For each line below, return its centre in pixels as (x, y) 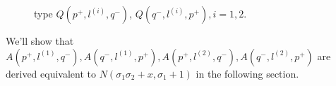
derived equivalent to (51, 73)
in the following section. (247, 73)
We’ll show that (40, 41)
